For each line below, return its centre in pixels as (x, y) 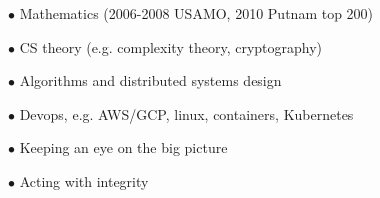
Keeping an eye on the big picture (123, 147)
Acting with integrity (84, 180)
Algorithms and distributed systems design (150, 80)
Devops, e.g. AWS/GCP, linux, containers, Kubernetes (186, 113)
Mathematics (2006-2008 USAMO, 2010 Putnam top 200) (196, 13)
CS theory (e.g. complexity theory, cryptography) (171, 46)
